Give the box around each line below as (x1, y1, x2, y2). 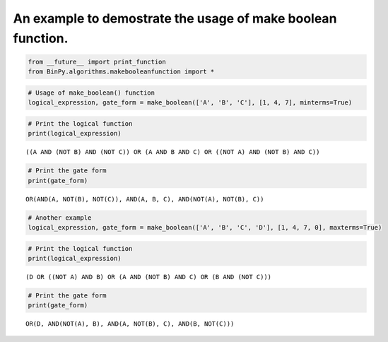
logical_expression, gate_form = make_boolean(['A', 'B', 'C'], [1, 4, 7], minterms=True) (28, 99, 353, 107)
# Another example (28, 213, 92, 222)
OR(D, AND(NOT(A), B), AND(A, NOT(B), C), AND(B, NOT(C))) (25, 320, 235, 328)
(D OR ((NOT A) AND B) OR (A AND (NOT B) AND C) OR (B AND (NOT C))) (25, 273, 272, 281)
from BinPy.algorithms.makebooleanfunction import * (28, 68, 215, 76)
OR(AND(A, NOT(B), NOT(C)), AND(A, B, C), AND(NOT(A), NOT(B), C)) (25, 195, 264, 203)
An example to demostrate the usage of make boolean (13, 11, 337, 26)
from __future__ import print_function (28, 57, 166, 66)
